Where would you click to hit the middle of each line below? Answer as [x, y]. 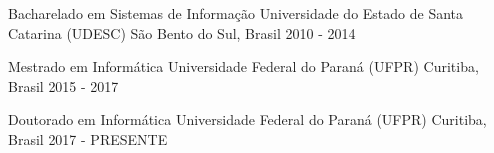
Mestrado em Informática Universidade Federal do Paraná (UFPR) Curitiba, [243, 66]
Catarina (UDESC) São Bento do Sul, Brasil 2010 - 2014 [182, 32]
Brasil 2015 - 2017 [63, 85]
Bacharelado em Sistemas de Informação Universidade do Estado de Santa [236, 13]
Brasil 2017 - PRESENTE [88, 138]
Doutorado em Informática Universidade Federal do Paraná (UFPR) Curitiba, [247, 119]
